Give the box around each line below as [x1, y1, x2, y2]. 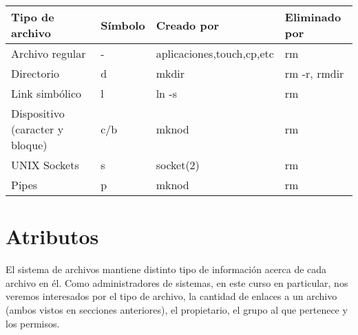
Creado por [156, 17, 219, 33]
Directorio [11, 65, 60, 81]
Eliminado [284, 9, 341, 25]
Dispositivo [11, 105, 65, 121]
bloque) [11, 137, 48, 153]
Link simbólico [11, 85, 82, 101]
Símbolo [101, 17, 145, 33]
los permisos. [6, 316, 60, 330]
